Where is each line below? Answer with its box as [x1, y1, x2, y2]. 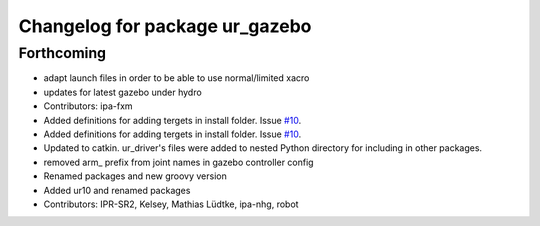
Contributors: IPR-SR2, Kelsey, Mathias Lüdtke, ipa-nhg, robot [43, 198, 299, 210]
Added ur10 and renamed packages [43, 184, 191, 196]
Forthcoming [18, 44, 107, 62]
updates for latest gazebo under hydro [43, 86, 202, 98]
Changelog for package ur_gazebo [18, 15, 312, 37]
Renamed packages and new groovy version [43, 170, 227, 182]
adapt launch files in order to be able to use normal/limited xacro [43, 72, 310, 84]
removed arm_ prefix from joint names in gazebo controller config [43, 156, 314, 168]
